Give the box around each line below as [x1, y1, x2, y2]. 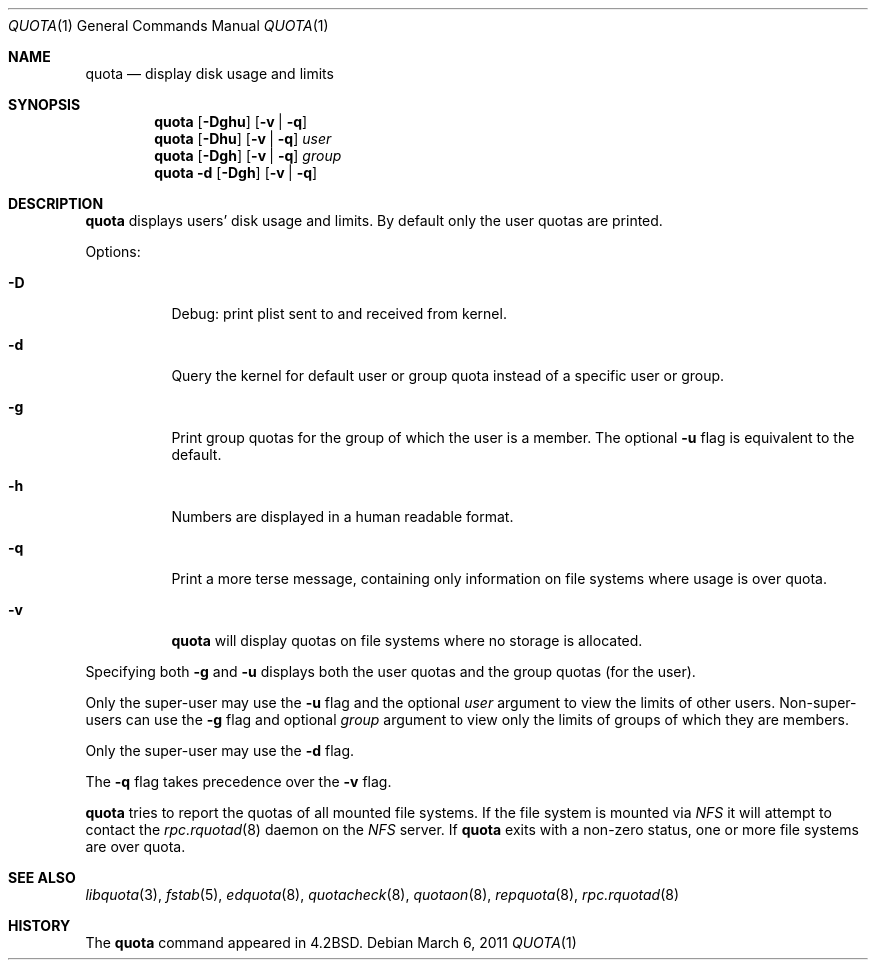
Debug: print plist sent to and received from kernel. [171, 305, 507, 322]
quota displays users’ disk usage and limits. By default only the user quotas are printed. [85, 212, 663, 229]
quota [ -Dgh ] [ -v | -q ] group [154, 147, 342, 164]
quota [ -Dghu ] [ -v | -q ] [154, 113, 308, 130]
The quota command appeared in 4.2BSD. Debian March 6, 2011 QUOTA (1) [85, 934, 577, 951]
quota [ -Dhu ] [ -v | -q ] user [154, 130, 332, 147]
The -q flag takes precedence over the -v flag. [85, 773, 392, 790]
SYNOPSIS [8, 96, 81, 113]
